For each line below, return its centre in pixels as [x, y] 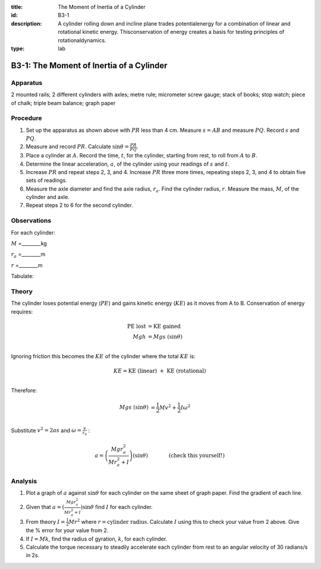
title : [17, 7]
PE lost [136, 326]
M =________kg [29, 243]
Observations [31, 221]
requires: [22, 311]
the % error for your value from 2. [67, 530]
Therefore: [24, 390]
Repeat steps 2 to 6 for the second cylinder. [79, 206]
